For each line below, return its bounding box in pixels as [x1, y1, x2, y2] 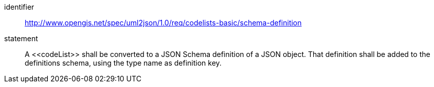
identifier [4, 3, 34, 11]
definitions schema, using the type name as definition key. [25, 59, 222, 67]
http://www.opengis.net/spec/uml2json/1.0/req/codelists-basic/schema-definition [25, 18, 302, 27]
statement [4, 34, 38, 43]
